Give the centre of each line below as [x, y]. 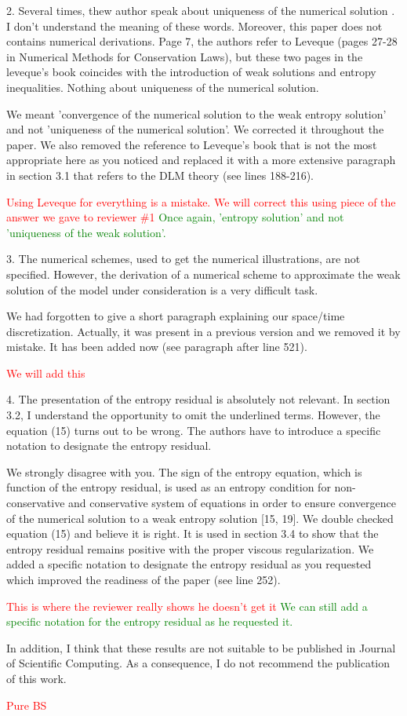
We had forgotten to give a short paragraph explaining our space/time [176, 316]
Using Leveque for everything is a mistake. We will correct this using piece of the [201, 201]
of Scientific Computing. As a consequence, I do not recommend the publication [198, 663]
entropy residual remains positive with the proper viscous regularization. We [190, 548]
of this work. [36, 678]
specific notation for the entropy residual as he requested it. [150, 621]
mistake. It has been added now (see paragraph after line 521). [157, 347]
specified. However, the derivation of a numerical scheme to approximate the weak [203, 274]
